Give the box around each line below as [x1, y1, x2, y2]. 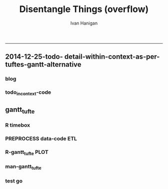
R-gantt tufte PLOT [5, 148, 48, 156]
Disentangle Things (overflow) [19, 4, 149, 15]
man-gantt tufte [5, 163, 41, 171]
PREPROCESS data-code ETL [5, 135, 77, 142]
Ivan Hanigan [70, 20, 98, 26]
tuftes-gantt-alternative [5, 60, 81, 69]
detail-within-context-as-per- [64, 53, 160, 61]
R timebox [5, 121, 30, 128]
